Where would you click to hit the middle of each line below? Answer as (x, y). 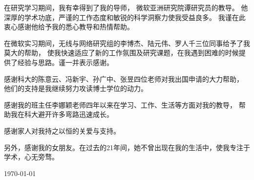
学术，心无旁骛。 (31, 157)
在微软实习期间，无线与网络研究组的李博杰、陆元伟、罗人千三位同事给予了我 (127, 43)
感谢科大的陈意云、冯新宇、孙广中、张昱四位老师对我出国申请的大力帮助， (124, 79)
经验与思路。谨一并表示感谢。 (65, 62)
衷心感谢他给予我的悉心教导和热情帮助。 (69, 27)
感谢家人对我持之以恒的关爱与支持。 (62, 130)
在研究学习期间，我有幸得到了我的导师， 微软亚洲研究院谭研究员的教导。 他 (126, 7)
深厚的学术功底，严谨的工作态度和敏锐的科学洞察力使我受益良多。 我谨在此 (125, 17)
